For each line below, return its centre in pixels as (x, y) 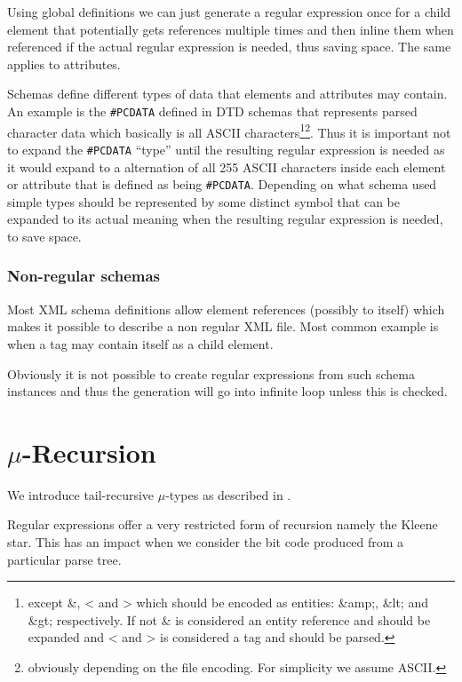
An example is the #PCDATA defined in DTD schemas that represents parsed (212, 111)
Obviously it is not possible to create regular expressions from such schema (211, 373)
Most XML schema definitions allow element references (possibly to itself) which (226, 309)
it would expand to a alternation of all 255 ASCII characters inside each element (227, 167)
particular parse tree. (64, 559)
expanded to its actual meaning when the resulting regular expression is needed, (225, 219)
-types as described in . (228, 494)
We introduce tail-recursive (81, 494)
